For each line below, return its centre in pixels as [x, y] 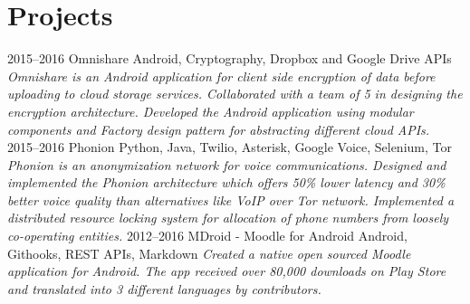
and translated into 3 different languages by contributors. [164, 288]
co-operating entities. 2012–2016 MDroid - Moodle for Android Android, [207, 236]
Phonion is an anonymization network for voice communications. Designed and [227, 164]
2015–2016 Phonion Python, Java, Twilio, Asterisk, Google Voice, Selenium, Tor [230, 147]
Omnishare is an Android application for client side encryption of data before [221, 76]
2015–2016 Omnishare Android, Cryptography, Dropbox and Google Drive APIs [230, 58]
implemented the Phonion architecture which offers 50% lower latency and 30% [226, 182]
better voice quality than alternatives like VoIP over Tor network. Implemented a [231, 199]
